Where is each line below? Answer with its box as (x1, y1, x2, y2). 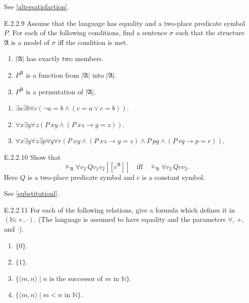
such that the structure (175, 27, 245, 38)
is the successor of (49, 275, 103, 282)
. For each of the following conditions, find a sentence (8, 27, 167, 38)
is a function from (26, 69, 79, 80)
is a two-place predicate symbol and (27, 172, 134, 182)
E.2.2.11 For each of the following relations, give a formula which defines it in (4, 204, 235, 215)
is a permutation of (26, 86, 83, 96)
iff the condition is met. (57, 37, 128, 47)
